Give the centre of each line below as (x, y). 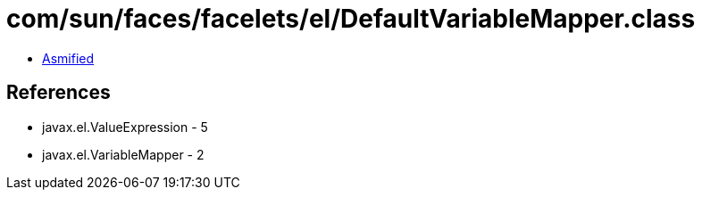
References (58, 93)
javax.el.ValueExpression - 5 (125, 127)
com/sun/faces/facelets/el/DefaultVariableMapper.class (351, 19)
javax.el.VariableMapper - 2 (123, 154)
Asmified (68, 58)
